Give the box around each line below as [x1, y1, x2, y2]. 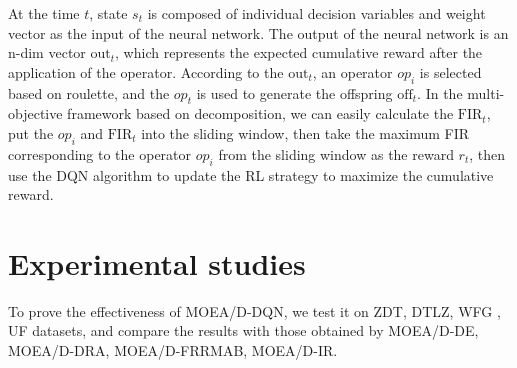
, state [89, 3, 128, 23]
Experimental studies [8, 242, 306, 283]
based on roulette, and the [8, 82, 170, 103]
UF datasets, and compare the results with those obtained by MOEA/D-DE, [8, 320, 479, 341]
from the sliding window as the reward [218, 143, 454, 164]
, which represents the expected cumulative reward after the [115, 42, 483, 63]
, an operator [312, 61, 393, 82]
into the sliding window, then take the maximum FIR [141, 122, 470, 143]
